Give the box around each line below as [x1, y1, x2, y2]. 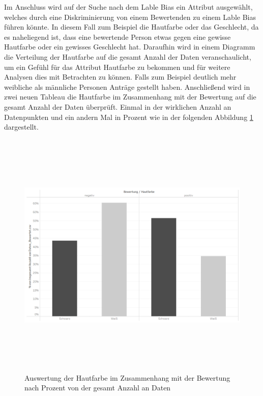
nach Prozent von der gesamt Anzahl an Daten [24, 382, 171, 393]
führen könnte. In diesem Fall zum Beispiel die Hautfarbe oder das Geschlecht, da [4, 21, 259, 32]
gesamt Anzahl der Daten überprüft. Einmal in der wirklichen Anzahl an [4, 101, 231, 112]
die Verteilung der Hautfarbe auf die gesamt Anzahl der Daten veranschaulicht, [4, 51, 251, 62]
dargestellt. [4, 121, 39, 132]
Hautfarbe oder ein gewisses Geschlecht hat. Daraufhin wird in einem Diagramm [4, 41, 255, 52]
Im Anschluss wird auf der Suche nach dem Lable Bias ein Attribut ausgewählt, [4, 2, 253, 12]
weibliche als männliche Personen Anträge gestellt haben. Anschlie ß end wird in [4, 81, 250, 92]
